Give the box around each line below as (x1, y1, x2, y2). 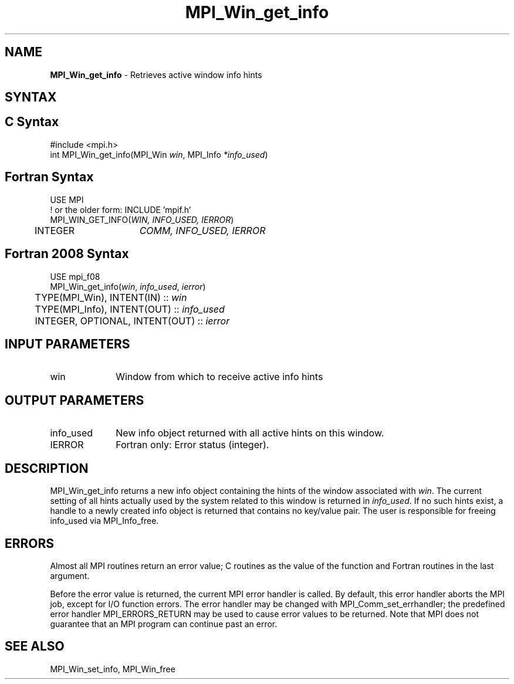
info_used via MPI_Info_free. (50, 516, 159, 526)
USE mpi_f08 (50, 271, 100, 282)
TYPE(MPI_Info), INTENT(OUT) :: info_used (35, 303, 225, 315)
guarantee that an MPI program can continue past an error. (50, 618, 278, 629)
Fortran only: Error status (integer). (116, 439, 269, 451)
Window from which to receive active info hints (116, 371, 323, 383)
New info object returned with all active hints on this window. (116, 427, 384, 439)
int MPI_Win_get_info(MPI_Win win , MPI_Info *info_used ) (50, 149, 268, 160)
